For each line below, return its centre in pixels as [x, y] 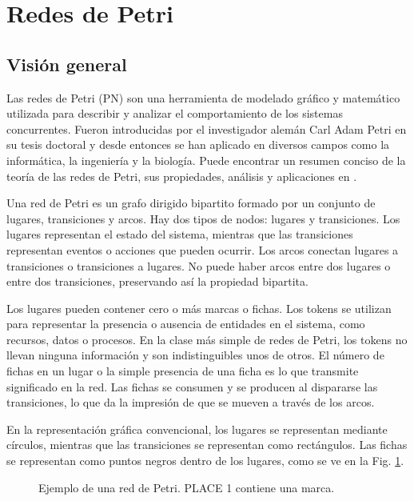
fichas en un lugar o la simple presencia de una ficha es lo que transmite [183, 371]
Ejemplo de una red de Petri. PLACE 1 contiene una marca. [187, 487]
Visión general [67, 64]
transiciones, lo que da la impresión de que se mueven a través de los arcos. [191, 402]
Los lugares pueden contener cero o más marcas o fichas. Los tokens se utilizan [199, 308]
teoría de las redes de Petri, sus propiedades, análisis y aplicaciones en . [182, 176]
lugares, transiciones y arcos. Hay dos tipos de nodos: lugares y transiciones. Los [203, 218]
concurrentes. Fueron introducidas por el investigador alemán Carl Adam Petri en [207, 128]
